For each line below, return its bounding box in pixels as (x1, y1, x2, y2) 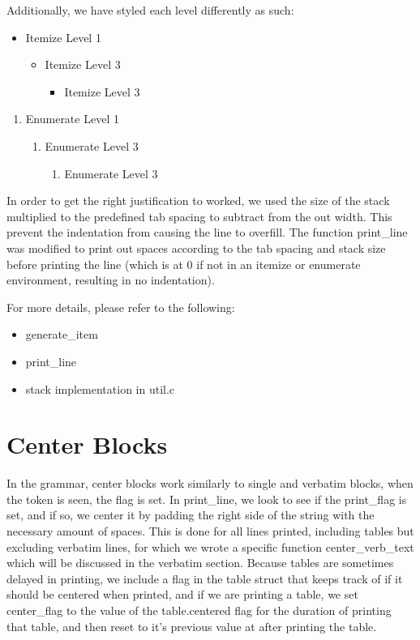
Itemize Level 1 (25, 28, 101, 45)
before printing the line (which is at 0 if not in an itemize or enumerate (6, 255, 361, 272)
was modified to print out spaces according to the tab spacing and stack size (6, 239, 386, 256)
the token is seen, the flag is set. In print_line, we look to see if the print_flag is (6, 490, 407, 507)
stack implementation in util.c (25, 380, 175, 397)
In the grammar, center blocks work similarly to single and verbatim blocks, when (6, 475, 414, 492)
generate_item (25, 326, 98, 343)
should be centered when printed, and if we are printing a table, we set (6, 586, 358, 603)
